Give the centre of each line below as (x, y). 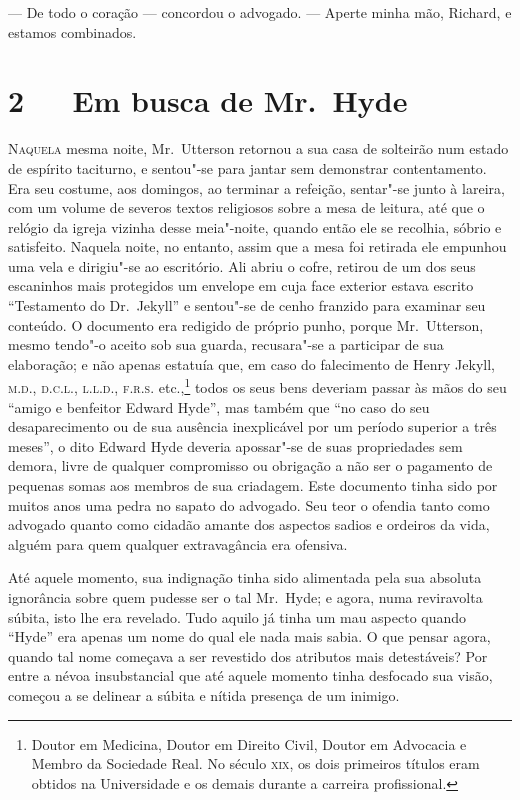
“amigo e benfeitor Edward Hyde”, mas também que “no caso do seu (219, 406)
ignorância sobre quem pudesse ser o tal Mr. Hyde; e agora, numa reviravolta (245, 597)
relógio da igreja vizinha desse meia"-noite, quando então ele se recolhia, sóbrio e (255, 226)
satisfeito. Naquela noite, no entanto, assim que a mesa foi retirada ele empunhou (257, 246)
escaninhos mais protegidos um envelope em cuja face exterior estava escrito (241, 285)
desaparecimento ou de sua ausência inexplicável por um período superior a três (252, 426)
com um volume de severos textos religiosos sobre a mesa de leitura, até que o (246, 207)
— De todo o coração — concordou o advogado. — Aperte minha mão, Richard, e (260, 12)
